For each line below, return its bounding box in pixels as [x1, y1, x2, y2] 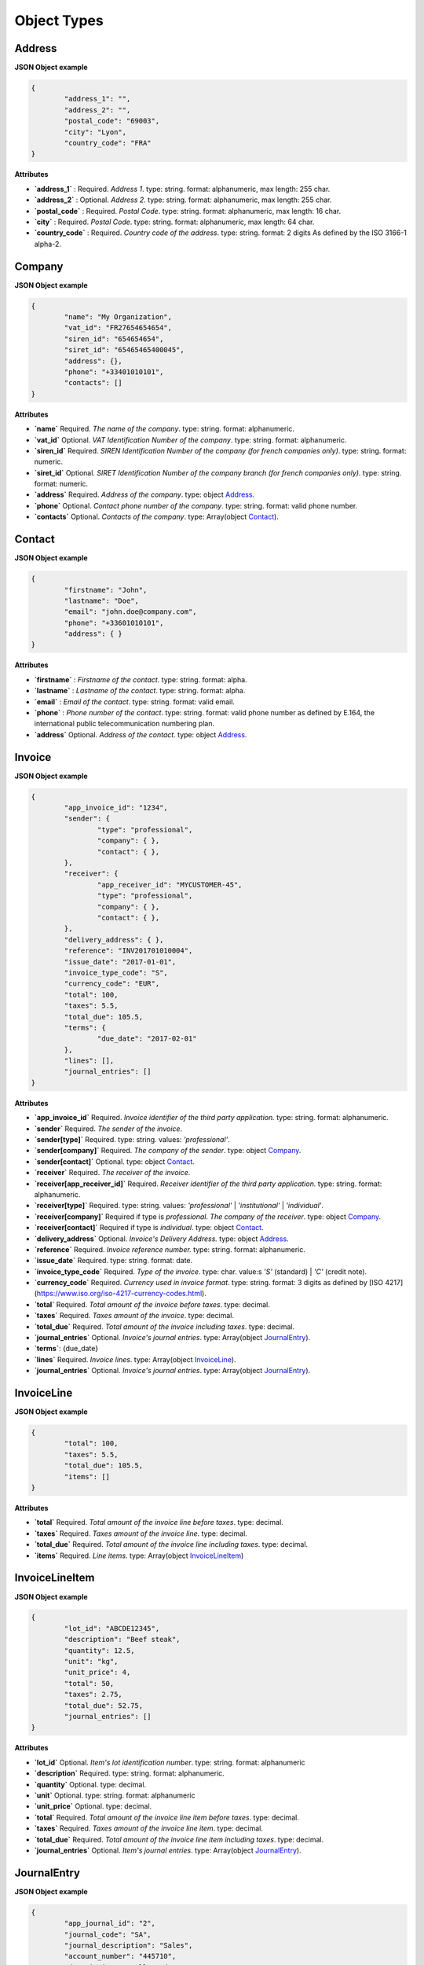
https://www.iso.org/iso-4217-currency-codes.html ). [36, 1289, 207, 1298]
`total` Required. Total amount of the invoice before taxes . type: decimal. [34, 1299, 270, 1309]
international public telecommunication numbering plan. [34, 719, 215, 729]
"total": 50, [64, 1679, 115, 1688]
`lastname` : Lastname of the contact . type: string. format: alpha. [34, 686, 246, 696]
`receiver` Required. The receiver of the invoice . [34, 1168, 191, 1177]
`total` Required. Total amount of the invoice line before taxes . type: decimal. [34, 1518, 284, 1527]
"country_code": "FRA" [64, 138, 152, 147]
